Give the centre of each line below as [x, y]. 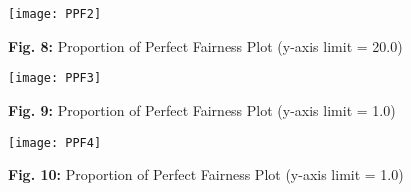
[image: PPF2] [55, 14]
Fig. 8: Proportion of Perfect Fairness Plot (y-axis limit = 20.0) [205, 45]
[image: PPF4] [55, 142]
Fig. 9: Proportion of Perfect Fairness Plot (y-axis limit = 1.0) [202, 109]
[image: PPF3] [55, 78]
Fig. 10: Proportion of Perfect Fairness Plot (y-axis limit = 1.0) [206, 174]
